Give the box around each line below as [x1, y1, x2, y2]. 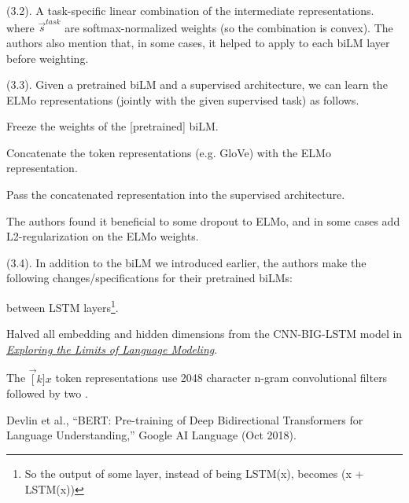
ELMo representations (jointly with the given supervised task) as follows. [6, 91, 359, 108]
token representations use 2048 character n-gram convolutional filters [55, 369, 388, 386]
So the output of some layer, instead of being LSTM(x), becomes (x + [24, 465, 364, 482]
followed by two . [6, 385, 88, 402]
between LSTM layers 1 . [6, 297, 119, 315]
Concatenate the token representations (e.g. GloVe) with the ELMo [6, 144, 331, 160]
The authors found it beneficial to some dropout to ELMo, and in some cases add [6, 212, 400, 229]
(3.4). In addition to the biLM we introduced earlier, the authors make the [6, 254, 367, 270]
